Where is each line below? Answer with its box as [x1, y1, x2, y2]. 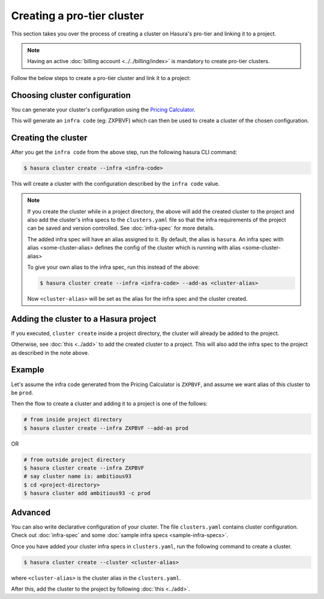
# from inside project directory [23, 416, 122, 423]
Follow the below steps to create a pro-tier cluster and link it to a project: [11, 74, 191, 81]
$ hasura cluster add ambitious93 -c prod [23, 490, 151, 497]
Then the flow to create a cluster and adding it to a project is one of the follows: [11, 400, 208, 407]
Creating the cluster [11, 132, 88, 143]
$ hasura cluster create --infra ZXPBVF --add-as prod [23, 425, 188, 431]
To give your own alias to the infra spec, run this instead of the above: [27, 263, 200, 271]
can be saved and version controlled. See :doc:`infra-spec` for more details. [27, 224, 215, 232]
